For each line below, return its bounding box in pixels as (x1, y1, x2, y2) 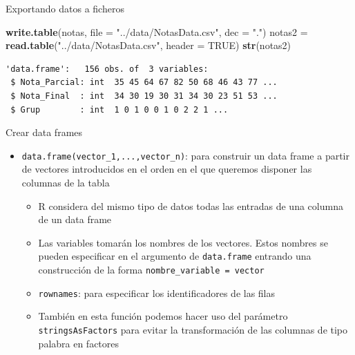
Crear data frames (6, 125, 83, 140)
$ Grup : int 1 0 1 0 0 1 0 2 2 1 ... (10, 104, 229, 115)
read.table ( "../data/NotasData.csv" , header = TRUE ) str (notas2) (6, 38, 291, 52)
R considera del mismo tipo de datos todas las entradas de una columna (38, 198, 343, 213)
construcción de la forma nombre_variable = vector (38, 262, 265, 277)
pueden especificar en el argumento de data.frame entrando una (38, 249, 311, 263)
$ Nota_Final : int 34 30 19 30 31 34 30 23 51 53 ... (10, 90, 278, 101)
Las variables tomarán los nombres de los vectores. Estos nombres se (38, 235, 328, 249)
